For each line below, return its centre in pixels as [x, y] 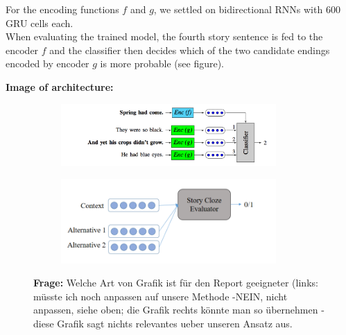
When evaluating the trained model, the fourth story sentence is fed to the [164, 36]
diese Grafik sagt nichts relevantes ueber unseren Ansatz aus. [163, 324]
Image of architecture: [60, 86]
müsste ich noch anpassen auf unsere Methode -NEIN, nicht [161, 296]
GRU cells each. [40, 23]
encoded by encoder [47, 63]
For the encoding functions [62, 9]
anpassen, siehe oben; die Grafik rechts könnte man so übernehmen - [179, 310]
